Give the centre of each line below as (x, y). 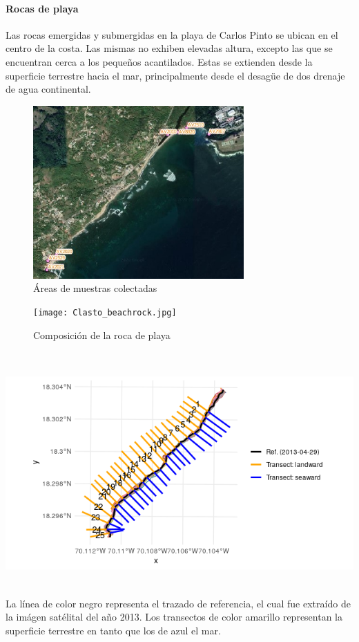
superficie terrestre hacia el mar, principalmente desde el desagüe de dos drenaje (175, 75)
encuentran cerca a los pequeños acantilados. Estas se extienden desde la (159, 61)
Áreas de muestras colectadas (95, 288)
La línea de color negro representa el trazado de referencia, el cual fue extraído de (178, 603)
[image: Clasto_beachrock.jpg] (105, 312)
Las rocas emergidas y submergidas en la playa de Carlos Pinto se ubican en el (172, 34)
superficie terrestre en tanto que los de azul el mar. (113, 630)
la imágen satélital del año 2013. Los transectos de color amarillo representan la (174, 617)
